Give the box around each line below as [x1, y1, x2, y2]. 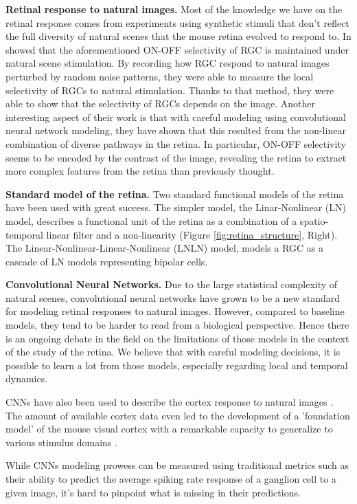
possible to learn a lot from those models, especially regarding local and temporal [5, 358, 348, 372]
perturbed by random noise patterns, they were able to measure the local [5, 69, 314, 83]
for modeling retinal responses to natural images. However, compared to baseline [5, 304, 345, 318]
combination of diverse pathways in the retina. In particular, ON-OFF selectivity [5, 136, 346, 151]
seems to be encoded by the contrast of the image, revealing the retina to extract [5, 150, 347, 164]
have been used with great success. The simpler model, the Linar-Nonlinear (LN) [5, 200, 346, 215]
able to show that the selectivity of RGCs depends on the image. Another [5, 96, 315, 111]
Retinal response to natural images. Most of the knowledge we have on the [5, 2, 343, 16]
